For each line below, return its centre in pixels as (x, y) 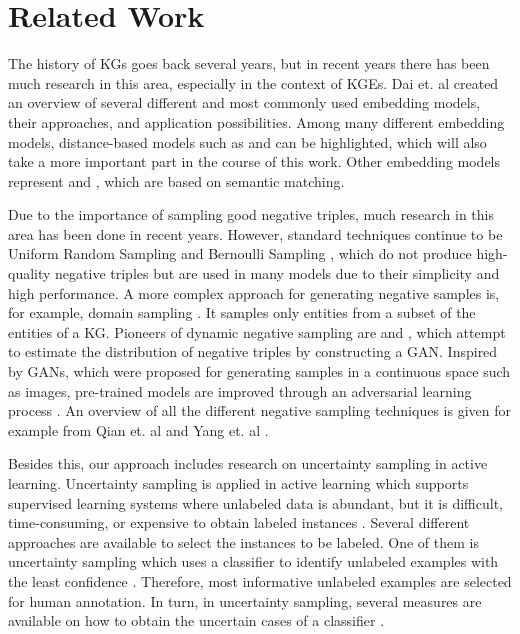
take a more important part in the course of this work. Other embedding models (254, 161)
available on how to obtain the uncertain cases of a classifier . (196, 620)
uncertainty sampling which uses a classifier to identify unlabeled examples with (253, 561)
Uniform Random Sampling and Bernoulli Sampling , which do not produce (240, 253)
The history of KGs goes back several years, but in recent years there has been (249, 63)
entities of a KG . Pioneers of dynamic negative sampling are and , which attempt (257, 331)
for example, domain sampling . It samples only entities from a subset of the (242, 312)
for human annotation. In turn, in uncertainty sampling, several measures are (245, 600)
